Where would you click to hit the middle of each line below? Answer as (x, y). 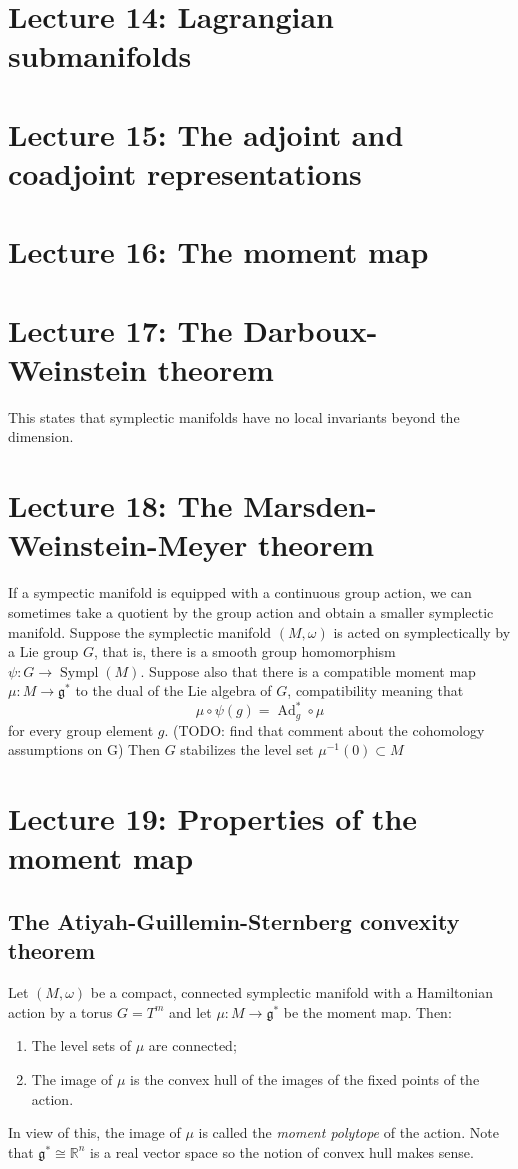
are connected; (192, 1045)
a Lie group (43, 651)
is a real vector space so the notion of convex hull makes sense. (282, 1151)
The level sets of (81, 1045)
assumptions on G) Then (84, 749)
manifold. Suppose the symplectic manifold (140, 631)
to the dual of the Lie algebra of (173, 690)
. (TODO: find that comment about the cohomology (324, 729)
